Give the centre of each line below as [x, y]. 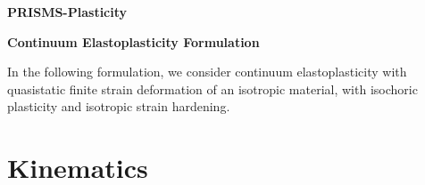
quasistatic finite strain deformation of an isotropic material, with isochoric [212, 88]
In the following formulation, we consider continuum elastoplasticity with [207, 72]
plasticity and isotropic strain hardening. [119, 106]
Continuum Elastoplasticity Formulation [133, 41]
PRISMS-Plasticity [67, 12]
